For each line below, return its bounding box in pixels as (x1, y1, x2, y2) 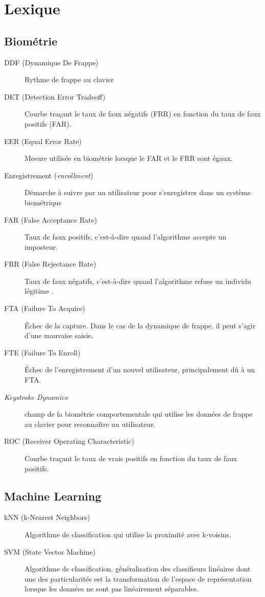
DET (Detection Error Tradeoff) (4, 91, 106, 102)
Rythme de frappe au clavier (25, 74, 114, 85)
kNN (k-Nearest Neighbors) (4, 512, 90, 522)
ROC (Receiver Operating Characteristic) (4, 436, 134, 446)
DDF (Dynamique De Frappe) (4, 57, 99, 67)
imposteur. (25, 241, 58, 252)
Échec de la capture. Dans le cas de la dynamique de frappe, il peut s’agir (25, 320, 256, 330)
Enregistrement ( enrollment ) (4, 170, 93, 180)
